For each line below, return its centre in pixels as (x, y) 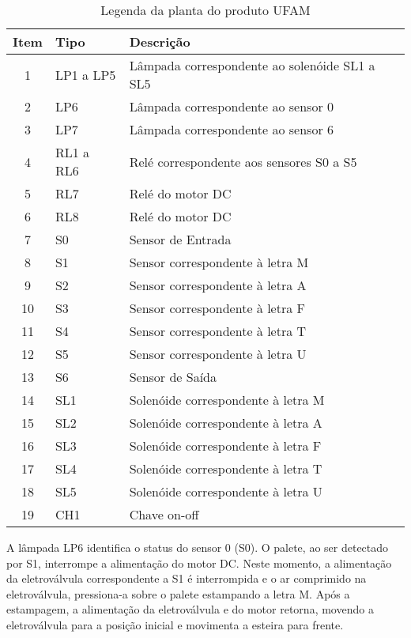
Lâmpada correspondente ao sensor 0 (232, 106)
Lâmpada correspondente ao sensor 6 (232, 129)
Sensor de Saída (173, 377)
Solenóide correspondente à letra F (225, 445)
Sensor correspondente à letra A (218, 285)
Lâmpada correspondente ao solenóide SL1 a (252, 65)
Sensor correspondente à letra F (217, 308)
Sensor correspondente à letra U (218, 354)
